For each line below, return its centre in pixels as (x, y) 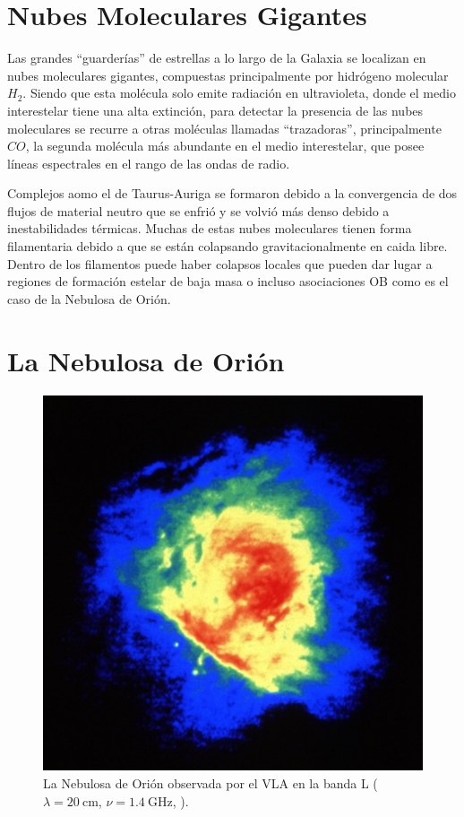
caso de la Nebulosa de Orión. (89, 298)
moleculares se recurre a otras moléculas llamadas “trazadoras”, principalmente (224, 128)
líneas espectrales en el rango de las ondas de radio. (149, 163)
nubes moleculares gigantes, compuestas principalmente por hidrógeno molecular (228, 75)
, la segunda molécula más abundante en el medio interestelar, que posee (225, 146)
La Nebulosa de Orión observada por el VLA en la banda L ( (211, 782)
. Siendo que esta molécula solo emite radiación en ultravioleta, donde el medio (239, 93)
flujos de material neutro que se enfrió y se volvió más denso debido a (198, 210)
